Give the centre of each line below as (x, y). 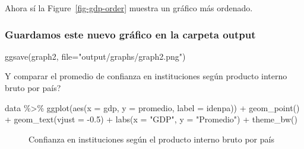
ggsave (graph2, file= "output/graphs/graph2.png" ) (95, 56)
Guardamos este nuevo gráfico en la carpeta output (130, 34)
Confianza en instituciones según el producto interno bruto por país (151, 139)
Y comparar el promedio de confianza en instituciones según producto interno (146, 76)
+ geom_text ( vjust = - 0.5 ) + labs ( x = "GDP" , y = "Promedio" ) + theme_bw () (151, 119)
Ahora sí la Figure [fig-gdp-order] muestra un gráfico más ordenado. (129, 8)
